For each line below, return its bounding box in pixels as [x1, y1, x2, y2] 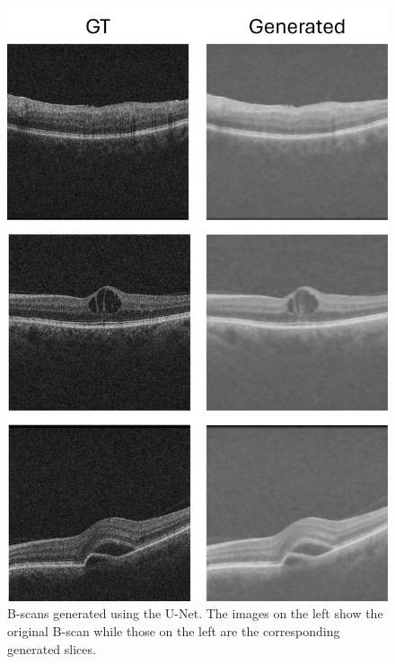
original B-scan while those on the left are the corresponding [7, 622, 340, 641]
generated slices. [7, 639, 96, 658]
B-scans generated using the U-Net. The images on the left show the [7, 604, 383, 623]
